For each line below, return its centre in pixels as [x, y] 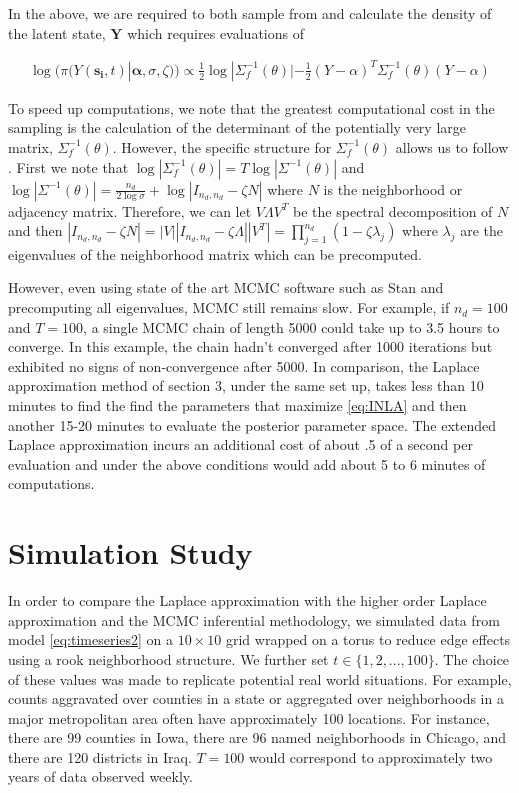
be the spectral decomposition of [393, 210]
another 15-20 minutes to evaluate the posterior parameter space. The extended [252, 424]
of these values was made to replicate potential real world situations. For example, [260, 678]
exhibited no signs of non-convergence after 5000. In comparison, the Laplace [244, 365]
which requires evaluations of [215, 32]
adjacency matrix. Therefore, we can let [130, 210]
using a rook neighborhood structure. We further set [168, 658]
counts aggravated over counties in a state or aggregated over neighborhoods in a [256, 698]
